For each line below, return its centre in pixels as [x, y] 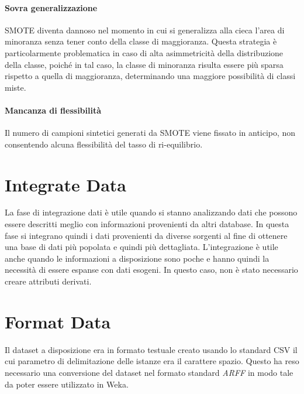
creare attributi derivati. [48, 281]
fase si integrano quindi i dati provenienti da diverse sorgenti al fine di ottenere [146, 235]
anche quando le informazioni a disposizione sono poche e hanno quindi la [137, 258]
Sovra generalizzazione [51, 7]
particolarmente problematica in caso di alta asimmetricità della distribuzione [144, 52]
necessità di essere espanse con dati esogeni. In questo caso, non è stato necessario [151, 270]
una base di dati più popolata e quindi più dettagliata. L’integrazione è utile [141, 247]
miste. [15, 87]
